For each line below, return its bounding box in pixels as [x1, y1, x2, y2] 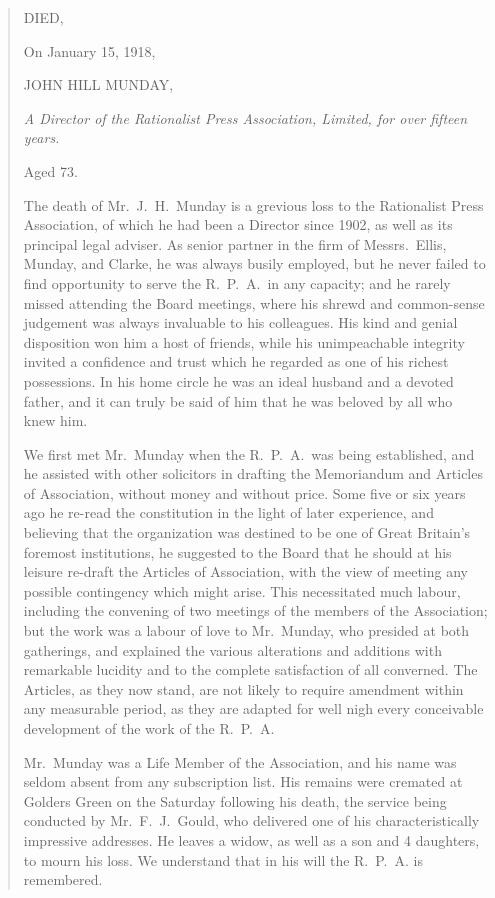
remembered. [23, 869, 103, 890]
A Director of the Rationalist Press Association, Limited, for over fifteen [23, 107, 468, 128]
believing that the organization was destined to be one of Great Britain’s [23, 522, 471, 543]
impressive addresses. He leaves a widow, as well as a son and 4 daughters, [23, 829, 480, 850]
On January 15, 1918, [23, 40, 156, 61]
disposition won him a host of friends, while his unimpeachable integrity [23, 331, 465, 352]
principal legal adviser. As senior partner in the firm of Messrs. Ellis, [23, 233, 447, 254]
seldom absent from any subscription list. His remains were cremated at [23, 771, 463, 792]
